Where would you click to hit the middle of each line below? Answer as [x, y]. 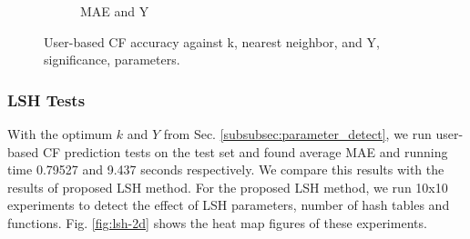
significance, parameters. [112, 60]
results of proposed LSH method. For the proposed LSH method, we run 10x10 [228, 187]
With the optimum [60, 134]
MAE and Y [115, 11]
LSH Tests [46, 100]
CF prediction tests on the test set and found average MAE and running [245, 151]
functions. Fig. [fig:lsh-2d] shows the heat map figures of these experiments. [217, 222]
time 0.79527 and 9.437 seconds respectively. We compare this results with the [226, 169]
